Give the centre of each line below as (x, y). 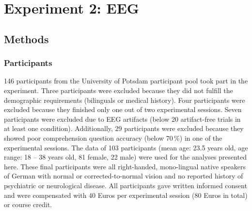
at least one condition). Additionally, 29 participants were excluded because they (124, 128)
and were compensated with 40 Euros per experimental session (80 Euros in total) (126, 195)
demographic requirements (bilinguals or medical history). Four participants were (125, 100)
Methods (26, 39)
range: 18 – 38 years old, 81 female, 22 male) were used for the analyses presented (126, 157)
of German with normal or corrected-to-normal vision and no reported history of (124, 176)
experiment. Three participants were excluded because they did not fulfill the (118, 90)
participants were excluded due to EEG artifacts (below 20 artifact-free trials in (122, 119)
